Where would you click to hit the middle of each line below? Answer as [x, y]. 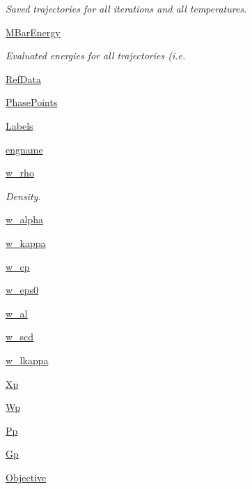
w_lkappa [27, 360]
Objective [26, 477]
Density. [23, 196]
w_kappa [26, 242]
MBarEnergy [33, 32]
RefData [23, 78]
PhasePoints [32, 102]
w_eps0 [22, 290]
